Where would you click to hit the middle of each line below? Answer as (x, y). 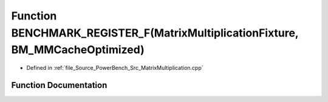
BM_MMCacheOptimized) (78, 50)
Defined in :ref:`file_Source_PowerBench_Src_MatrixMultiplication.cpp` (115, 68)
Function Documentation (59, 85)
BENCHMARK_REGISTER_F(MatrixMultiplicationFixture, (155, 33)
